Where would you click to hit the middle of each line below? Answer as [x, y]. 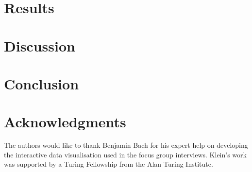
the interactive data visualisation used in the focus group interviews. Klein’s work [125, 154]
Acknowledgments [65, 122]
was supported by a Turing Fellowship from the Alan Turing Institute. [109, 164]
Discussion [40, 45]
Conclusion [42, 83]
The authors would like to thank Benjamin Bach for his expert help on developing [126, 145]
